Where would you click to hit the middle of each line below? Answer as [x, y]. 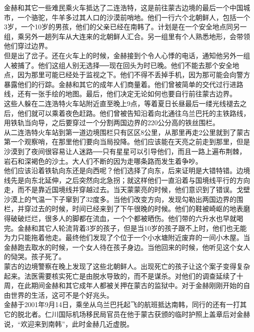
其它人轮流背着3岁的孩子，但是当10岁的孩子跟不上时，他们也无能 [142, 228]
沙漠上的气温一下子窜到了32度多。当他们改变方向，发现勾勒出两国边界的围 [124, 199]
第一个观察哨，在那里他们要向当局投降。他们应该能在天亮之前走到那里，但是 [127, 142]
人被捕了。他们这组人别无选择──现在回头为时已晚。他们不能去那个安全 [118, 65]
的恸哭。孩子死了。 [35, 256]
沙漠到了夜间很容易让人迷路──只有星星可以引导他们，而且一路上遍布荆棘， [125, 151]
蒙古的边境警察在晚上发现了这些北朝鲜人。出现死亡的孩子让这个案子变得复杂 [127, 266]
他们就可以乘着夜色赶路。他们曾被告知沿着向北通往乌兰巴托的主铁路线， [134, 113]
